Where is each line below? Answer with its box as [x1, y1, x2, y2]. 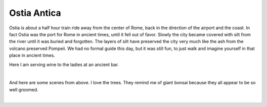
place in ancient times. [9, 53, 55, 58]
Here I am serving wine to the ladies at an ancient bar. [9, 61, 119, 67]
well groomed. [9, 87, 39, 93]
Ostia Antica [9, 7, 61, 18]
